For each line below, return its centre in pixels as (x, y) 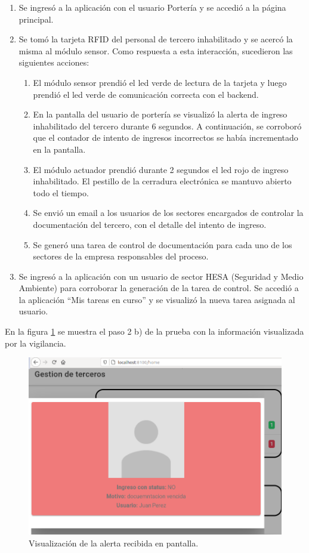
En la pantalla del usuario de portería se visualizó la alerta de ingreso (160, 114)
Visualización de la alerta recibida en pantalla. (114, 543)
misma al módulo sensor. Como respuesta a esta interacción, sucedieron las (156, 50)
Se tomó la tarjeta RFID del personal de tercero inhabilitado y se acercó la (156, 39)
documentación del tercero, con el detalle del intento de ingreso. (150, 224)
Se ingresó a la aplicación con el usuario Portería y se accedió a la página (152, 7)
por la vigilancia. (35, 343)
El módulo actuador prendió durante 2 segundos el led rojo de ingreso (161, 169)
